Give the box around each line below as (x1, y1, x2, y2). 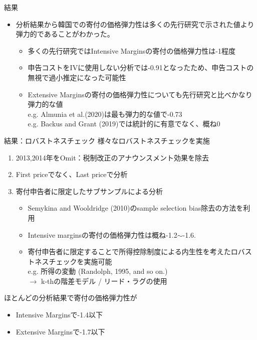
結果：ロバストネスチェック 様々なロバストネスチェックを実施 (4, 135, 210, 145)
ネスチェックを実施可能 (35, 256, 112, 266)
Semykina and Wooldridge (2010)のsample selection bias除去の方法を (28, 203, 243, 213)
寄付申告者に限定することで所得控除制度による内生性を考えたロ (28, 246, 238, 257)
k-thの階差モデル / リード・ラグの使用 (41, 275, 167, 286)
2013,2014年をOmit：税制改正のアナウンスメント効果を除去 (16, 152, 209, 162)
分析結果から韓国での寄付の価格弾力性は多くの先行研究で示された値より (16, 19, 254, 29)
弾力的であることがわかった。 (16, 29, 114, 39)
